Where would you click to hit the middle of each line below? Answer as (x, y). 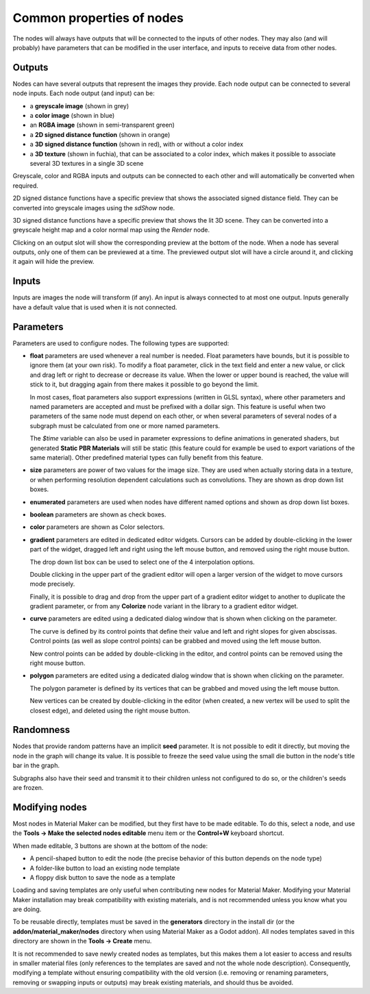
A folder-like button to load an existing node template (105, 868)
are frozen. (28, 788)
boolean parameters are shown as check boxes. (98, 514)
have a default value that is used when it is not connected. (95, 307)
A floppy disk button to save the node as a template (102, 878)
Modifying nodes (50, 807)
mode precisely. (52, 584)
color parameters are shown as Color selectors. (97, 527)
